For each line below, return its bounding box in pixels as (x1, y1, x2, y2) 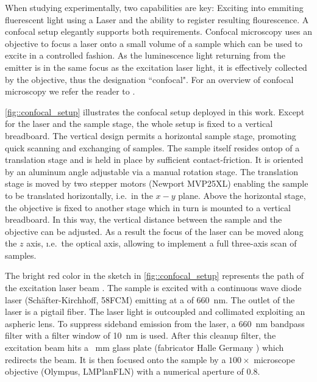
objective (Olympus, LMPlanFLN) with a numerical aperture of (5, 365, 244, 378)
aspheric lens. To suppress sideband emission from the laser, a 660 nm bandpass (5, 317, 305, 330)
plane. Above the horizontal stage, (178, 189, 306, 201)
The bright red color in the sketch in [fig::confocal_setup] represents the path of (5, 269, 304, 282)
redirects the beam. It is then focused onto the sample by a (5, 353, 226, 366)
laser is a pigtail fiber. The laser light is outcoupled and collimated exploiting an (5, 305, 305, 318)
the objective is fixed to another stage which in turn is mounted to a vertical (5, 201, 291, 214)
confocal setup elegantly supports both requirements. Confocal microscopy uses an (5, 25, 312, 38)
